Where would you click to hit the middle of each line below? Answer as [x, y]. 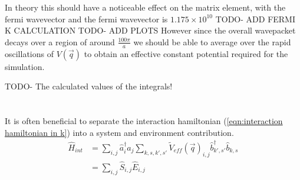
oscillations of [29, 53]
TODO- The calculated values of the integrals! [89, 86]
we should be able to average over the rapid [212, 41]
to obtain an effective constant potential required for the [186, 53]
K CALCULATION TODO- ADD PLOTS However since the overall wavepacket [150, 30]
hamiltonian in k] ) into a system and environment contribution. [119, 132]
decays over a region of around [60, 41]
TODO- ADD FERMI [255, 19]
